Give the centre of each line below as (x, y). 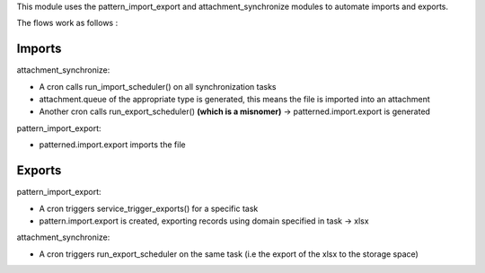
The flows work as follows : (67, 23)
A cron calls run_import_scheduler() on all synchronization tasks (158, 86)
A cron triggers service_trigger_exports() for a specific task (149, 208)
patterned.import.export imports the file (112, 145)
